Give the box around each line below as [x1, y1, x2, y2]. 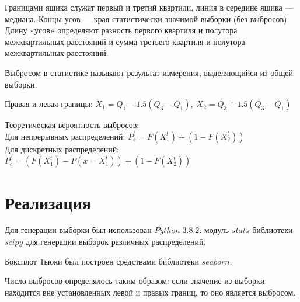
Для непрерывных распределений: [5, 130, 125, 142]
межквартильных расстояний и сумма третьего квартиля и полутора [5, 35, 245, 47]
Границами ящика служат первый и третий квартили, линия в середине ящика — [5, 1, 294, 13]
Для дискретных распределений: [5, 143, 120, 155]
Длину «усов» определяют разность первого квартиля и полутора [5, 24, 238, 36]
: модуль [199, 224, 229, 236]
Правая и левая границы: [5, 98, 93, 110]
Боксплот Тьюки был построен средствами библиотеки [5, 255, 199, 267]
